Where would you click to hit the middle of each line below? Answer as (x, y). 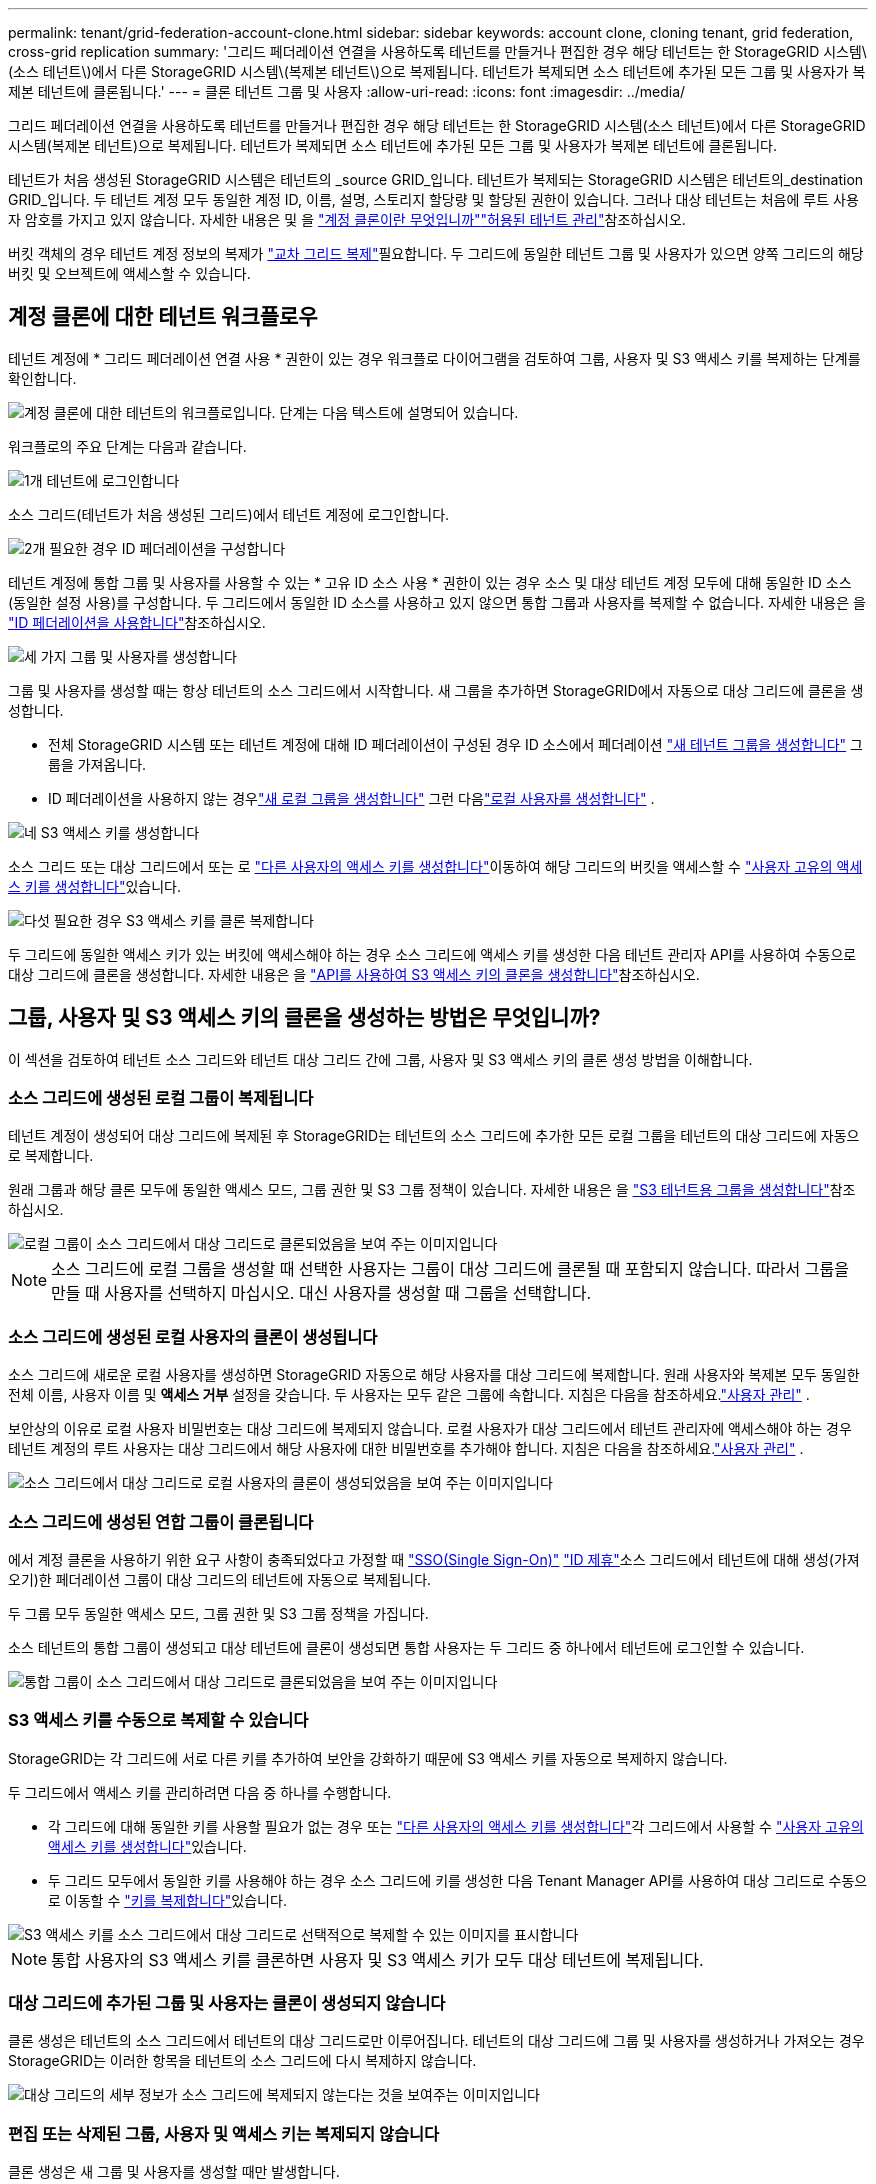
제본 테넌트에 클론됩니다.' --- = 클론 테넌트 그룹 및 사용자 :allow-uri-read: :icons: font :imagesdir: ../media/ (347, 91)
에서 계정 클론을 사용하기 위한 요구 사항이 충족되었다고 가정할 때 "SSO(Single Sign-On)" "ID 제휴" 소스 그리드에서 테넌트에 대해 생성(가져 (434, 1559)
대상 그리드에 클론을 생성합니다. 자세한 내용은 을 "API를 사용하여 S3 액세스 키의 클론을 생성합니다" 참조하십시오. (354, 974)
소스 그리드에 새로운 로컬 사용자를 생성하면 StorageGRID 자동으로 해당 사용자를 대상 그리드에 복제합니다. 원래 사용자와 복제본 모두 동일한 (434, 1375)
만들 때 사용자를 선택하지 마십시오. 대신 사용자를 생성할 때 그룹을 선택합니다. (321, 1293)
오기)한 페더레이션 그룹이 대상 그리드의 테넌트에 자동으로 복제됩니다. (220, 1579)
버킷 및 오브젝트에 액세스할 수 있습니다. (129, 273)
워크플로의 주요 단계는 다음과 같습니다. (127, 446)
